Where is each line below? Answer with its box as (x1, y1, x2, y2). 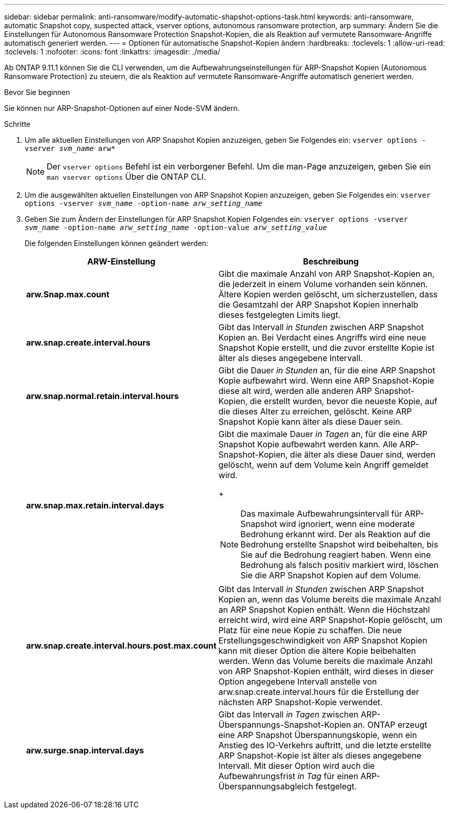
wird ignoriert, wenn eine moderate (279, 519, 415, 529)
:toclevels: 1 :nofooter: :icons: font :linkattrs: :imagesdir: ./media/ (4, 47, 220, 56)
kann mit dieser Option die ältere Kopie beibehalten (218, 646, 416, 656)
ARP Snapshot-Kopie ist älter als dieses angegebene (218, 750, 422, 761)
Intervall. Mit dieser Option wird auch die (218, 761, 375, 771)
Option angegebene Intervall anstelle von (218, 676, 377, 687)
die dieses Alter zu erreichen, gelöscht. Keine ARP (218, 406, 412, 417)
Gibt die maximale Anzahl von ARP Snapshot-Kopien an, (218, 269, 435, 279)
